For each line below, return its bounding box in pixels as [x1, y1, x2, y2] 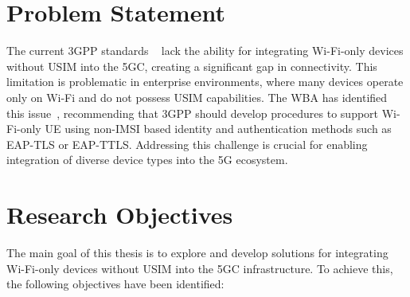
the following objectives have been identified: [6, 276, 225, 292]
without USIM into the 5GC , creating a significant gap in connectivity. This [6, 57, 377, 74]
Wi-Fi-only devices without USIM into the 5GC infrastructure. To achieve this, [6, 260, 393, 276]
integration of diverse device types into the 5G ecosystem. [6, 151, 288, 168]
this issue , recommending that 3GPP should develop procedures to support [6, 104, 379, 121]
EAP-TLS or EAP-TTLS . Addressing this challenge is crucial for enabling [6, 135, 368, 152]
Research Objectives [6, 198, 233, 231]
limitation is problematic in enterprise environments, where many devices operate [6, 73, 404, 90]
